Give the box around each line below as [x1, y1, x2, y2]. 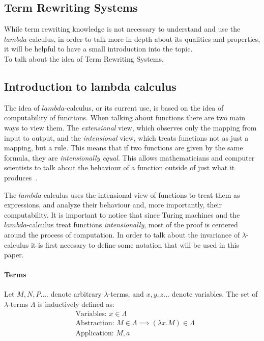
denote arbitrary [50, 288, 102, 299]
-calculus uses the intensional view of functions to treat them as [41, 189, 240, 200]
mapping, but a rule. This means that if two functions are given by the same [4, 142, 243, 153]
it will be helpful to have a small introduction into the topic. [4, 43, 193, 54]
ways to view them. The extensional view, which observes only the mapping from [4, 122, 257, 133]
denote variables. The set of [171, 288, 258, 299]
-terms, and [108, 288, 144, 299]
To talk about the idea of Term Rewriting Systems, [4, 53, 164, 64]
